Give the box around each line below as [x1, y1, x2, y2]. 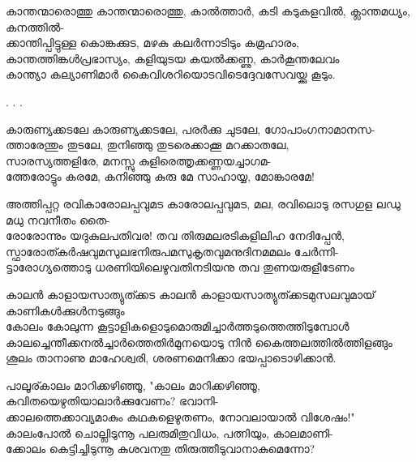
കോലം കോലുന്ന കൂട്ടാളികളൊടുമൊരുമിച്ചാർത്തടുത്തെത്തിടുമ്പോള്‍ [6, 318, 350, 335]
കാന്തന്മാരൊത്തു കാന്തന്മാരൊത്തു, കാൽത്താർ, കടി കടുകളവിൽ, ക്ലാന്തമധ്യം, [6, 2, 410, 19]
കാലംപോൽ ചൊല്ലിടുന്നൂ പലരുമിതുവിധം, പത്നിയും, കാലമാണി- [6, 424, 333, 441]
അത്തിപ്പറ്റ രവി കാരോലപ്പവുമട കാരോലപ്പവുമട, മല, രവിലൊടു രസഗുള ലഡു [6, 195, 401, 212]
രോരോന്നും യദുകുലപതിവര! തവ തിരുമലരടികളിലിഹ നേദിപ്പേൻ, [6, 227, 345, 244]
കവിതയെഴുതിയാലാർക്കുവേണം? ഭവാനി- [6, 392, 219, 409]
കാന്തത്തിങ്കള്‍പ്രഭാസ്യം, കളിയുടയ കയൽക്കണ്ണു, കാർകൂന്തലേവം [6, 49, 340, 66]
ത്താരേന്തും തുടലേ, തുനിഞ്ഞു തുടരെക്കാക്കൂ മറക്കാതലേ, [6, 136, 289, 153]
